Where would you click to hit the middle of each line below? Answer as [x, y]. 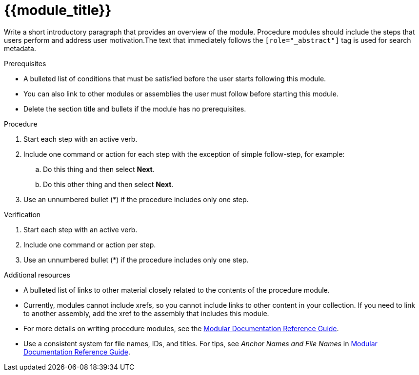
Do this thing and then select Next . [99, 169]
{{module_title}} [58, 10]
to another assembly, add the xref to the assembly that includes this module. [146, 313]
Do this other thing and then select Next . [108, 184]
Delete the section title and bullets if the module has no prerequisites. [135, 109]
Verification [22, 214]
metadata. [20, 48]
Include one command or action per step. [90, 244]
